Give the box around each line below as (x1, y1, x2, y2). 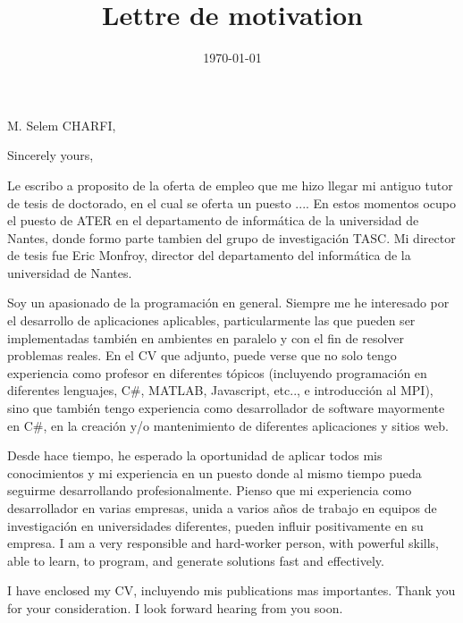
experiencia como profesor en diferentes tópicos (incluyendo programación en (7, 363, 427, 382)
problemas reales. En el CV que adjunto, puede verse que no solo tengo (7, 346, 397, 365)
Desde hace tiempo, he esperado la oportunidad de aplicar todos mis (7, 446, 383, 465)
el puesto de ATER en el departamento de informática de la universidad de (7, 211, 419, 230)
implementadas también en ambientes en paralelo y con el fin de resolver (7, 328, 405, 347)
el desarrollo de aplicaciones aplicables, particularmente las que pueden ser (7, 311, 416, 330)
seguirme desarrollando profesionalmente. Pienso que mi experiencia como (7, 481, 412, 500)
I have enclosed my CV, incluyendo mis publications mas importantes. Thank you (7, 581, 456, 600)
